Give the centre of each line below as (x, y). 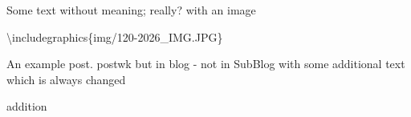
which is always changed (66, 79)
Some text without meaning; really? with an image (131, 10)
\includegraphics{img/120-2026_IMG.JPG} (115, 36)
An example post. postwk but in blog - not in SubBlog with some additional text (206, 64)
